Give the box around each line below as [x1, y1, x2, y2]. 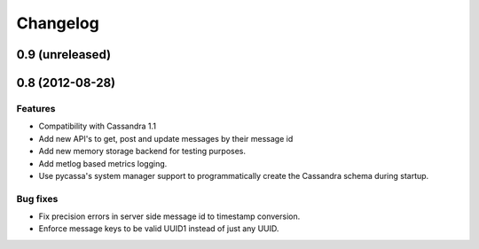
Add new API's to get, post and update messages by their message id [38, 133, 294, 144]
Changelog [16, 13, 99, 33]
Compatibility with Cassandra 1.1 [38, 121, 157, 132]
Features [16, 102, 56, 114]
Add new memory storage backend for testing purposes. [38, 146, 247, 157]
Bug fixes [16, 192, 59, 205]
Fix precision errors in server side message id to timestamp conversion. [38, 211, 301, 222]
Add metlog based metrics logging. [38, 158, 168, 168]
